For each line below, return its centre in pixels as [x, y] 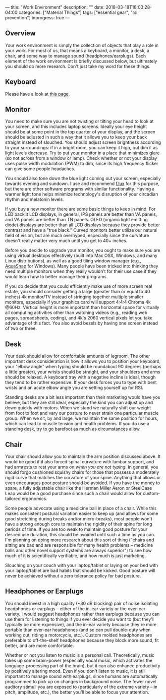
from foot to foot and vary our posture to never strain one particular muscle [82, 413]
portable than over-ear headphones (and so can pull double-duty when [78, 630]
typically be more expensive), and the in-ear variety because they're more [81, 624]
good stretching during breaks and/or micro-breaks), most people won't [79, 519]
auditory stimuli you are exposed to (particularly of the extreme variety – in [81, 687]
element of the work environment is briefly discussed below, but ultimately [81, 61]
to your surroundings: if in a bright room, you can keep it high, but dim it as [82, 148]
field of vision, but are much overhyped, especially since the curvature [77, 236]
